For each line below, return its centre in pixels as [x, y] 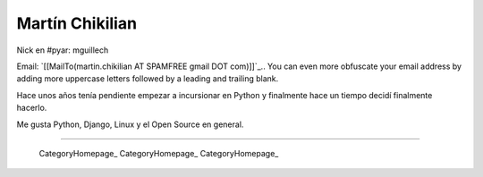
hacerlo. [32, 108]
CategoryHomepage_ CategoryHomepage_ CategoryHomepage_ [159, 153]
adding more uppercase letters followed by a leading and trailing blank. [148, 79]
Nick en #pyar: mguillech [63, 50]
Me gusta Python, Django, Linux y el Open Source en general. [130, 124]
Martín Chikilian [77, 23]
